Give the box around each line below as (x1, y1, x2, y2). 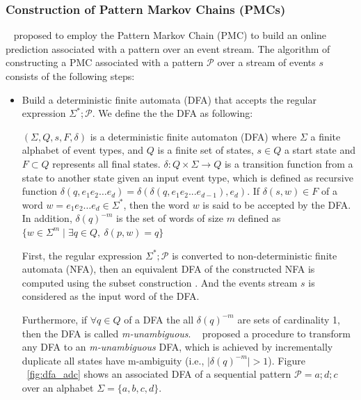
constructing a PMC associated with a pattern (6, 55, 204, 70)
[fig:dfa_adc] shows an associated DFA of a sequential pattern (26, 367, 291, 381)
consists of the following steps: (6, 69, 135, 83)
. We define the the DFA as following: (92, 106, 253, 120)
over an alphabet (22, 380, 94, 394)
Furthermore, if (22, 312, 88, 326)
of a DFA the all (124, 312, 194, 326)
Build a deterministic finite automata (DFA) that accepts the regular (22, 92, 316, 106)
